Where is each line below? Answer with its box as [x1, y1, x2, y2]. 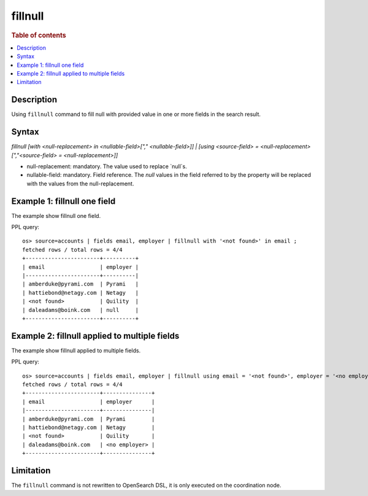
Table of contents [11, 31, 67, 39]
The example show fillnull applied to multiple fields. [11, 347, 141, 354]
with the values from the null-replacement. [26, 180, 134, 187]
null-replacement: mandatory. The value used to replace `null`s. [26, 163, 187, 170]
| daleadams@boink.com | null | [22, 306, 139, 313]
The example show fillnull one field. [11, 212, 101, 219]
